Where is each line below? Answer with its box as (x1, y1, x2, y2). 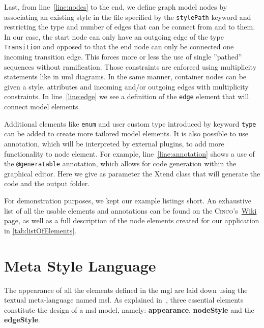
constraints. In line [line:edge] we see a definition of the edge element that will (4, 91, 249, 102)
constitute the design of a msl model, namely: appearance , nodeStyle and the (4, 304, 254, 315)
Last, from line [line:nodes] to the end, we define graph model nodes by (4, 2, 227, 12)
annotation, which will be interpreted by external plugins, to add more (4, 138, 224, 148)
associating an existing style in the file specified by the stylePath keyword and (4, 11, 251, 22)
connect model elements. (4, 101, 80, 112)
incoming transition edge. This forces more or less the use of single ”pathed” (4, 51, 242, 62)
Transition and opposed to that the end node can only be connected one (4, 41, 234, 52)
